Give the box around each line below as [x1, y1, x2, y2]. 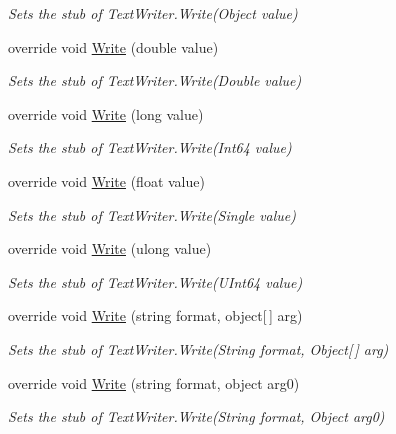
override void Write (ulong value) [8, 238, 212, 259]
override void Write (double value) [8, 36, 219, 57]
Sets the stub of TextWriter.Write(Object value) [8, 3, 298, 23]
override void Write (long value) [8, 103, 204, 124]
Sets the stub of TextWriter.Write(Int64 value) [8, 137, 292, 158]
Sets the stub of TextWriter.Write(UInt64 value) [8, 271, 303, 292]
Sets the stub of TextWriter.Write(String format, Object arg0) [8, 406, 385, 427]
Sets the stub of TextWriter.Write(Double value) [8, 70, 302, 91]
